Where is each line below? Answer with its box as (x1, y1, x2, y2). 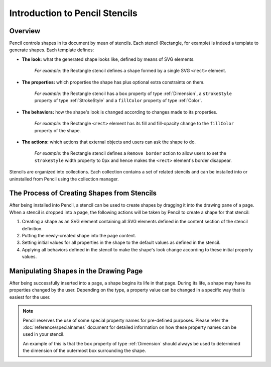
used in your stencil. (23, 331, 65, 337)
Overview (9, 27, 41, 35)
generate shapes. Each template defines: (9, 47, 94, 53)
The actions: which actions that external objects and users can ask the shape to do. (22, 139, 196, 145)
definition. (22, 225, 43, 231)
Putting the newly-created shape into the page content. (22, 233, 137, 238)
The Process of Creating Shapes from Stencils (9, 189, 157, 198)
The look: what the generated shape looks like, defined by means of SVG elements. (22, 56, 195, 62)
